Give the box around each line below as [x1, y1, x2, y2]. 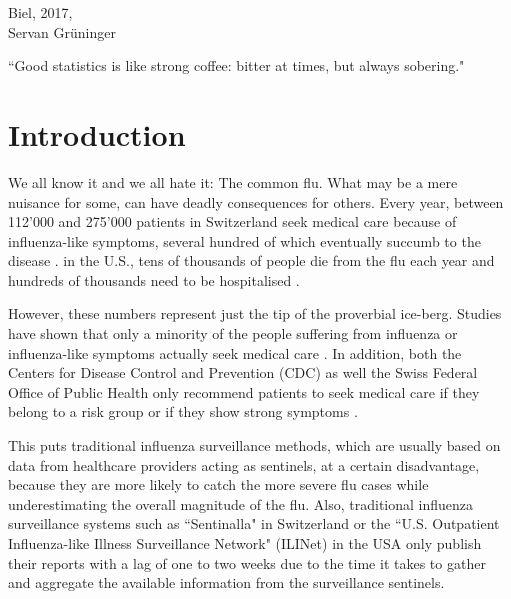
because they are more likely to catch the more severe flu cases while [8, 474, 429, 495]
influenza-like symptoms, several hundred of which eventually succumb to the [8, 230, 481, 251]
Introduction [8, 113, 186, 154]
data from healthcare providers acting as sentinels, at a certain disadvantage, [8, 454, 480, 475]
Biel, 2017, [8, 2, 73, 22]
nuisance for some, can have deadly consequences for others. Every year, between [8, 191, 504, 212]
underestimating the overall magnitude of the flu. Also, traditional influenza [8, 493, 474, 514]
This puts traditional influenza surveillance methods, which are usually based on [8, 435, 501, 456]
